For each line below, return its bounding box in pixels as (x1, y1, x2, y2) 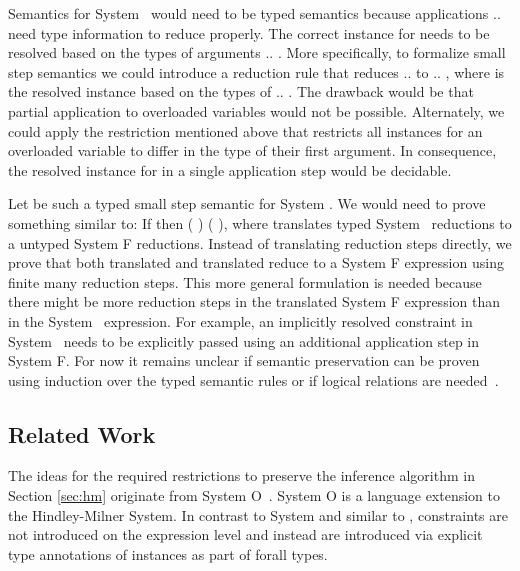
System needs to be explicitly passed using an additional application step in (8, 330, 480, 351)
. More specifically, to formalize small (277, 42, 506, 63)
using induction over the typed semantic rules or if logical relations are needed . (8, 369, 499, 390)
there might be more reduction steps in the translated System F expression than (8, 291, 501, 312)
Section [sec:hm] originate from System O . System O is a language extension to (8, 485, 501, 506)
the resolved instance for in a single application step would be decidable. (8, 159, 452, 180)
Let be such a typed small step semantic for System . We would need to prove (8, 193, 486, 214)
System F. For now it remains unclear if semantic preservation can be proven (8, 350, 480, 371)
